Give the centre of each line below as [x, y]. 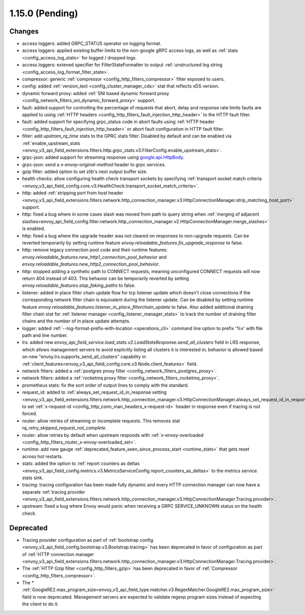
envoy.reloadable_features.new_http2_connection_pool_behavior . [91, 264]
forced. [30, 414]
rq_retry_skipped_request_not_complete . [64, 428]
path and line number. [45, 335]
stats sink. [33, 478]
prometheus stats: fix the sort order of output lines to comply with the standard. [105, 385]
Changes [24, 31]
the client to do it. [40, 604]
